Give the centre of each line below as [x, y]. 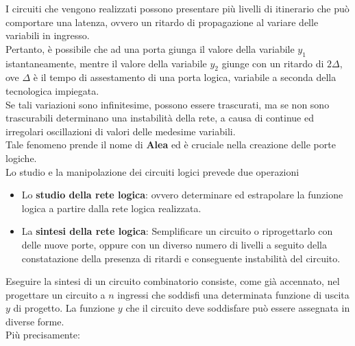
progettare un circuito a [56, 294]
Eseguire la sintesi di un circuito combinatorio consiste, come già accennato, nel [173, 281]
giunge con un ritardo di [273, 63]
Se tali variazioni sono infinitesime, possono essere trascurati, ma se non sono [168, 104]
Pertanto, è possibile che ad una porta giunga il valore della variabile [150, 48]
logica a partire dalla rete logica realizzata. [111, 208]
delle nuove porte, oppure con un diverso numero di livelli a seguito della [174, 244]
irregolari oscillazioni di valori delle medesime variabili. [121, 131]
